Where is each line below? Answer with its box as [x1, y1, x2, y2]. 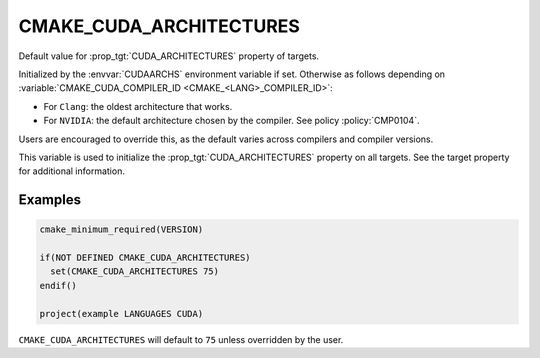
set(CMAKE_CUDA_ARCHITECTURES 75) [50, 266, 220, 277]
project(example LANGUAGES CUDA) [39, 308, 204, 319]
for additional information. [18, 165, 125, 177]
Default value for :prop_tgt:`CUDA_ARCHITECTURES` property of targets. [18, 50, 320, 62]
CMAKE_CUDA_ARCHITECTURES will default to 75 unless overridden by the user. [18, 333, 344, 345]
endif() [39, 280, 77, 291]
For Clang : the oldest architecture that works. [43, 100, 233, 112]
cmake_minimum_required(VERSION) [39, 224, 204, 235]
